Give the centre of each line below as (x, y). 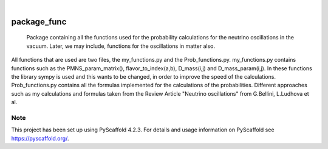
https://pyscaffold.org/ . (40, 138)
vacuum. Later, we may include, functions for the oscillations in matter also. (121, 46)
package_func (39, 22)
